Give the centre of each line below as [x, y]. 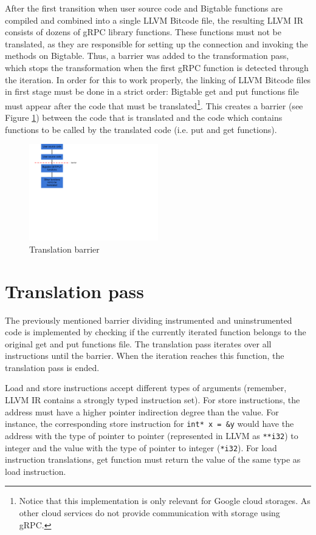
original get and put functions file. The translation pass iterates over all [138, 343]
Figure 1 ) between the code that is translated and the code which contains [144, 117]
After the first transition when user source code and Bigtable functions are [144, 8]
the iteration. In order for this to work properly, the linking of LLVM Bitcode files [158, 79]
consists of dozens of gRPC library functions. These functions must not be [143, 32]
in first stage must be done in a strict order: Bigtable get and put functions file [152, 91]
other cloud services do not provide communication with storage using [149, 513]
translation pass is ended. [52, 367]
